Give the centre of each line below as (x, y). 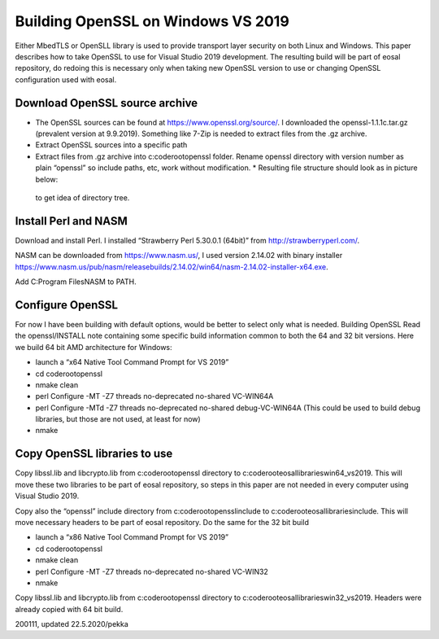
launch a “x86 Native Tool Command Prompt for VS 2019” (132, 537)
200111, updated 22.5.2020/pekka (72, 624)
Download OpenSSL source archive (106, 103)
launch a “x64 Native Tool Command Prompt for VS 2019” (132, 362)
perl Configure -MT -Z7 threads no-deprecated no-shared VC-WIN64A (154, 396)
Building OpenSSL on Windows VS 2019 (152, 21)
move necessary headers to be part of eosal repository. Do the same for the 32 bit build (162, 522)
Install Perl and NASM (71, 221)
